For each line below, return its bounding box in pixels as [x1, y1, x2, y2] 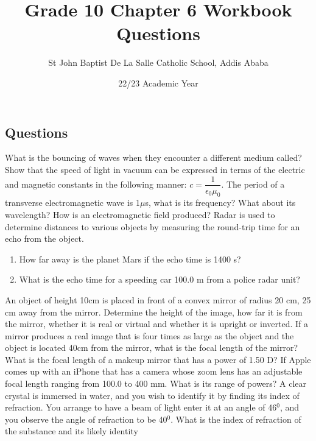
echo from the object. [5, 232, 84, 245]
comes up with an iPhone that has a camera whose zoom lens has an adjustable [5, 365, 303, 378]
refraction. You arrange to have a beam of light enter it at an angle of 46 [5, 401, 277, 414]
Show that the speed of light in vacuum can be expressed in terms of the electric [5, 163, 305, 175]
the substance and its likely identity [5, 425, 138, 437]
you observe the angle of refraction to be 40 [5, 412, 167, 425]
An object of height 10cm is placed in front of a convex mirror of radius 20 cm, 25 [5, 293, 311, 306]
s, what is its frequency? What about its [145, 196, 296, 209]
